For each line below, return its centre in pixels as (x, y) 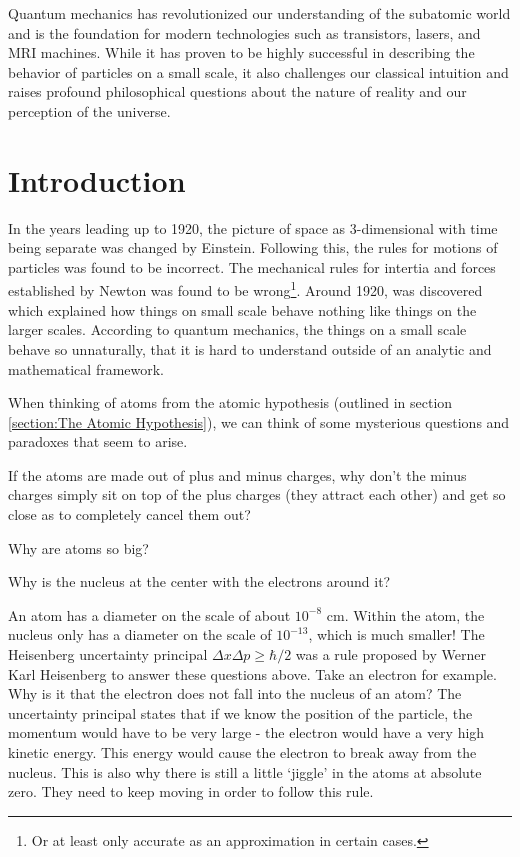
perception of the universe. (89, 110)
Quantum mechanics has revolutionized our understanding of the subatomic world (259, 13)
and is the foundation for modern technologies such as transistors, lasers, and (244, 32)
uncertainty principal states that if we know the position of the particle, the (240, 712)
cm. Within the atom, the (405, 614)
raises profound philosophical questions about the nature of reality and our (237, 91)
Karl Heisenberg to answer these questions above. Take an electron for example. (252, 673)
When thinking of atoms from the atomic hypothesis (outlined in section (230, 402)
